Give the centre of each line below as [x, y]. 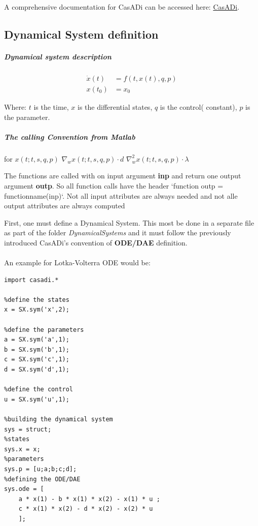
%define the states [37, 300]
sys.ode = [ [24, 489]
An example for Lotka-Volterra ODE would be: [77, 262]
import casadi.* [31, 280]
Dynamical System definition [81, 34]
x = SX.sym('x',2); [37, 310]
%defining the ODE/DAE [42, 479]
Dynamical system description [58, 56]
